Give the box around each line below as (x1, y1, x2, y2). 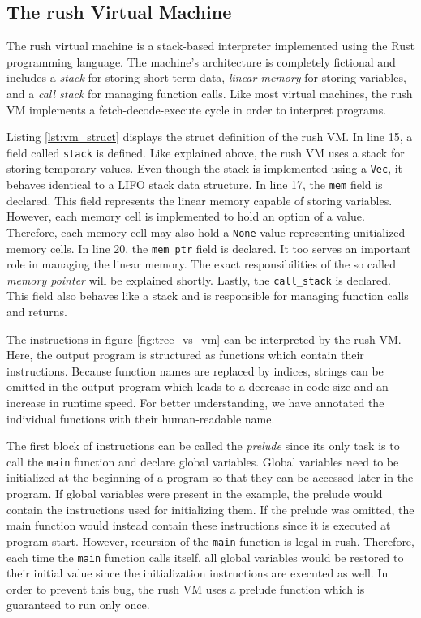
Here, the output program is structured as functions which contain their (6, 346, 364, 363)
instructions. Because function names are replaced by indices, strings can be (6, 362, 384, 379)
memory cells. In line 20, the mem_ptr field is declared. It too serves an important (6, 239, 411, 256)
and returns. (6, 303, 67, 320)
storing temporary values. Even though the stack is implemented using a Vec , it (6, 160, 403, 177)
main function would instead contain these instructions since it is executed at (6, 517, 391, 534)
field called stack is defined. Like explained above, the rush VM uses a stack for (6, 144, 405, 161)
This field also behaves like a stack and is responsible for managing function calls (6, 287, 409, 304)
